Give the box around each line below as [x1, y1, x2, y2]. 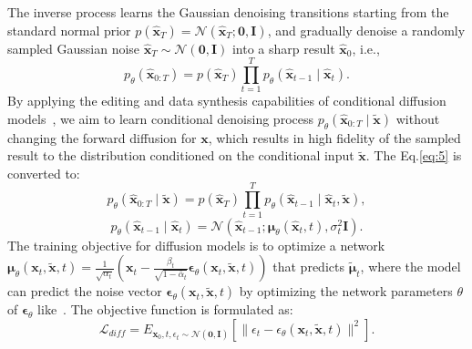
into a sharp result [231, 38, 335, 57]
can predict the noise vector [7, 282, 162, 301]
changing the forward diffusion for [7, 128, 197, 147]
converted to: [7, 163, 80, 182]
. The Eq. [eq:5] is [365, 146, 462, 165]
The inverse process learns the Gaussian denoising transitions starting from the [7, 3, 449, 21]
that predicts [272, 257, 344, 276]
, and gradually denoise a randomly [267, 20, 466, 39]
